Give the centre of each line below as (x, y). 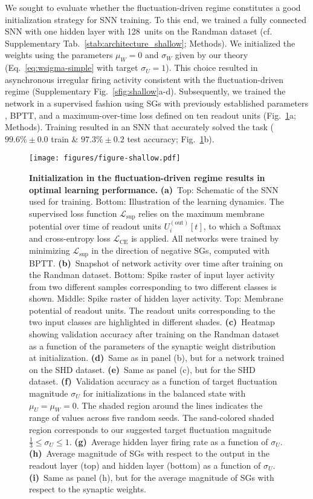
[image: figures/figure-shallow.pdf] (105, 158)
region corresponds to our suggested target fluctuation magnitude (150, 430)
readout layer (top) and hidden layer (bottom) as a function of (145, 465)
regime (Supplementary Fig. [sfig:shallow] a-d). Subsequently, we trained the (145, 91)
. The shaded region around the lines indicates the (169, 405)
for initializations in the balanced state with (164, 393)
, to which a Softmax (242, 226)
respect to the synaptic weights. (88, 489)
